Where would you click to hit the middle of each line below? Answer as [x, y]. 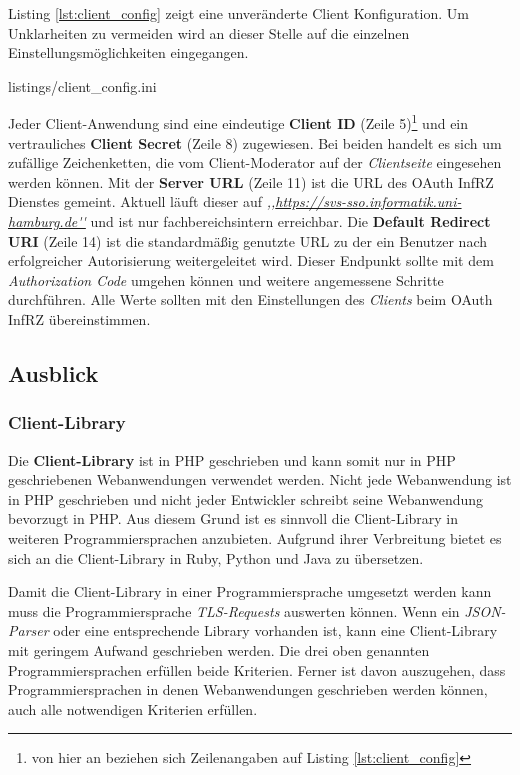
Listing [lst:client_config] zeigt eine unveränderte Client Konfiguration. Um [238, 13]
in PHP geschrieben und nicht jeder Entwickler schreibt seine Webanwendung [246, 498]
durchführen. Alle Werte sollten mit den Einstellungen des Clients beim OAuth [250, 299]
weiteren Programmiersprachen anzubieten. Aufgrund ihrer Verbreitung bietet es [255, 537]
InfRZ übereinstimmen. [79, 318]
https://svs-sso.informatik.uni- [368, 201]
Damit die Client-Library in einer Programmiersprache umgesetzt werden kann [250, 591]
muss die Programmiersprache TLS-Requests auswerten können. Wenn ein [234, 610]
